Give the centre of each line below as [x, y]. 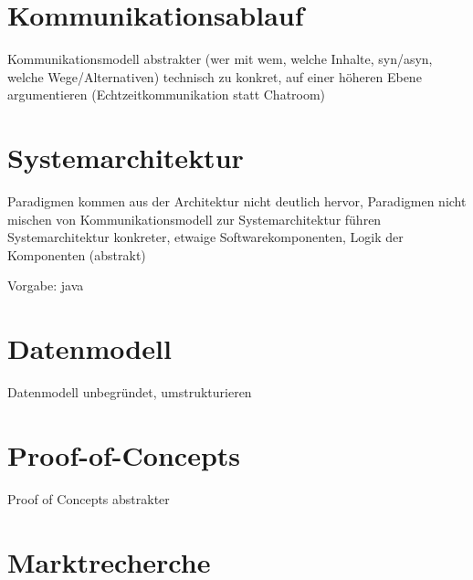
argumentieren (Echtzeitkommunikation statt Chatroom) [167, 95]
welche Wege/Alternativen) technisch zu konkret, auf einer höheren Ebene [215, 76]
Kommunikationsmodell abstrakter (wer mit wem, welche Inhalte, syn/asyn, [220, 59]
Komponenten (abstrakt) [77, 254]
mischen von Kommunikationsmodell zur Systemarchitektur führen [194, 219]
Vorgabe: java [46, 285]
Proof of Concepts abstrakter [89, 498]
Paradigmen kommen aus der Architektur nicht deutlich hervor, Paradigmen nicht [237, 201]
